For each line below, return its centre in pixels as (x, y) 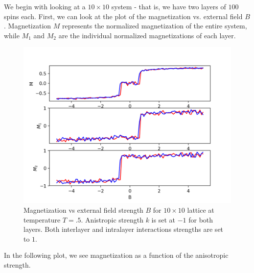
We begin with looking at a (45, 6)
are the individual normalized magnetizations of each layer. (147, 35)
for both (201, 219)
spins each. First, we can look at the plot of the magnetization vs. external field (123, 16)
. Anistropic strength (112, 219)
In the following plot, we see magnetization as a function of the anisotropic (116, 255)
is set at (163, 219)
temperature (42, 219)
